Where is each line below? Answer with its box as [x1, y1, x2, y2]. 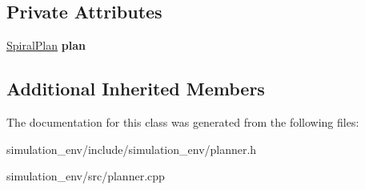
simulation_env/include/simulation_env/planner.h [6, 140, 257, 157]
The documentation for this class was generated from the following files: [6, 114, 359, 130]
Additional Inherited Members [6, 76, 265, 101]
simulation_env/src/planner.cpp [6, 168, 165, 184]
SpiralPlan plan [6, 37, 86, 54]
